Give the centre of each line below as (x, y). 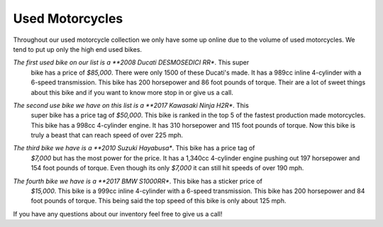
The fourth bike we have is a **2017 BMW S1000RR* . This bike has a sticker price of (138, 181)
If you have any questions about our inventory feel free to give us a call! (118, 214)
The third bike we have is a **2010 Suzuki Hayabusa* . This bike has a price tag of (134, 148)
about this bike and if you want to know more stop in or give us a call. (132, 92)
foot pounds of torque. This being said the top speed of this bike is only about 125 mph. (159, 201)
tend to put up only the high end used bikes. (77, 49)
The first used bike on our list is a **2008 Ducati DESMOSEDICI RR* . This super (131, 62)
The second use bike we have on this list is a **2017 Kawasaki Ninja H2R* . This (131, 105)
